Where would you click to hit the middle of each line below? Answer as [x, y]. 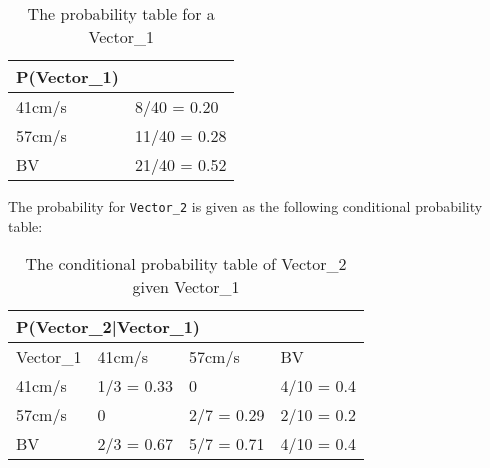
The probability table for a [121, 13]
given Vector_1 [186, 287]
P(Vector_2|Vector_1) [108, 327]
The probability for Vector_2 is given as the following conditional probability [245, 206]
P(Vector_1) [67, 76]
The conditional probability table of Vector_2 [186, 264]
